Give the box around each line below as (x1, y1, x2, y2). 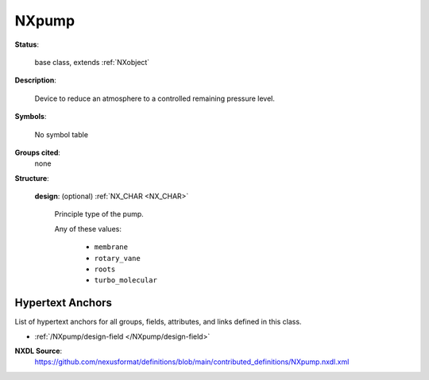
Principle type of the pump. (54, 209, 145, 219)
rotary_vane (94, 254, 141, 263)
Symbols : (14, 112, 47, 121)
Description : (14, 75, 57, 85)
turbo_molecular (94, 276, 158, 285)
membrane (94, 243, 129, 251)
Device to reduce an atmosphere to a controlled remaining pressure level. (34, 94, 276, 103)
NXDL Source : (14, 346, 63, 356)
